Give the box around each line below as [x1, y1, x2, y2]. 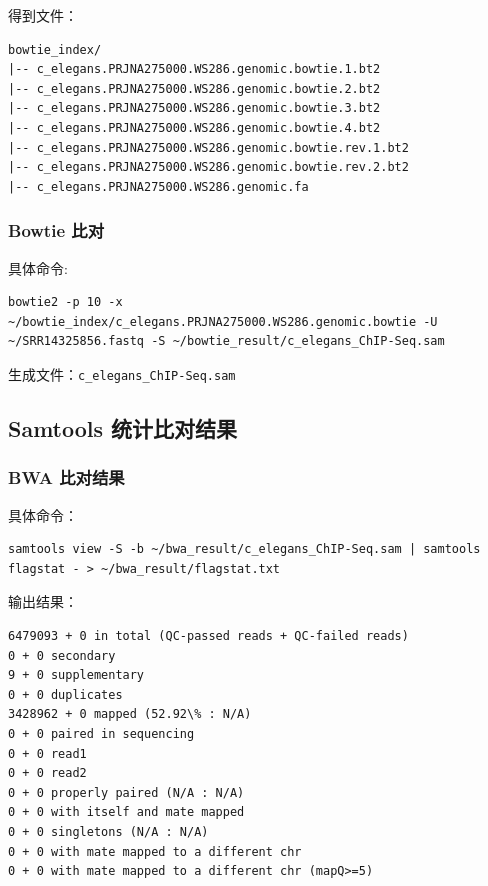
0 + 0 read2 [8, 766, 87, 781]
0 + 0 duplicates [8, 687, 123, 702]
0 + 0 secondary [8, 648, 116, 663]
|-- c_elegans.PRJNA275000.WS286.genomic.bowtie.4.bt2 [8, 120, 381, 135]
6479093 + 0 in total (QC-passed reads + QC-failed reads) [8, 628, 409, 643]
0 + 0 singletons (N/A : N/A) [8, 824, 209, 839]
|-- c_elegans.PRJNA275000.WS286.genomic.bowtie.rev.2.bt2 [8, 160, 409, 175]
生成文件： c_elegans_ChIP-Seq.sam [8, 363, 236, 384]
